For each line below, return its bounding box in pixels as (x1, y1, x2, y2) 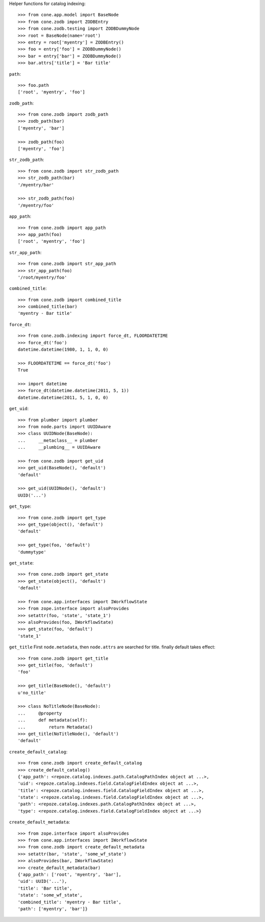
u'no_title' (18, 690, 47, 695)
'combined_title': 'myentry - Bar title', (18, 899, 122, 905)
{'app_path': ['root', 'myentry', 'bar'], (18, 871, 122, 877)
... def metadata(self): (18, 717, 88, 723)
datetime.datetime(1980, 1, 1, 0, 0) (18, 347, 109, 353)
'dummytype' (18, 549, 47, 555)
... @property (18, 710, 62, 716)
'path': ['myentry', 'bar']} (18, 906, 88, 912)
